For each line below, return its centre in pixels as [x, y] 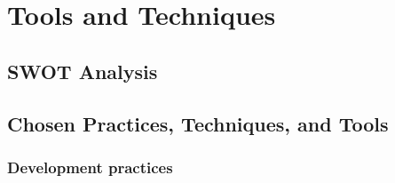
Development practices [90, 167]
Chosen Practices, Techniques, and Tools [198, 123]
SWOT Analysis [83, 71]
